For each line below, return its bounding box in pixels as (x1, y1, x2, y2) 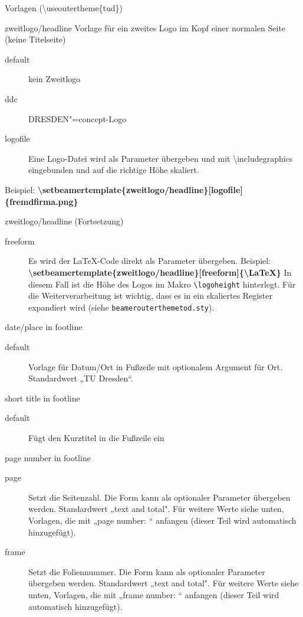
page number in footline (5, 451, 91, 463)
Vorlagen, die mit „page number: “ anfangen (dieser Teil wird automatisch (28, 514, 297, 526)
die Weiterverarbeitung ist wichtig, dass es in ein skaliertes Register (28, 289, 272, 302)
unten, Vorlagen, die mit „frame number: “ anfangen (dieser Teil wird (28, 588, 279, 600)
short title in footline (5, 391, 80, 404)
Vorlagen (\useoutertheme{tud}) (5, 2, 123, 14)
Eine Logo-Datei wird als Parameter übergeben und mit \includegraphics (28, 152, 293, 164)
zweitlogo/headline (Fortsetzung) (5, 215, 124, 227)
